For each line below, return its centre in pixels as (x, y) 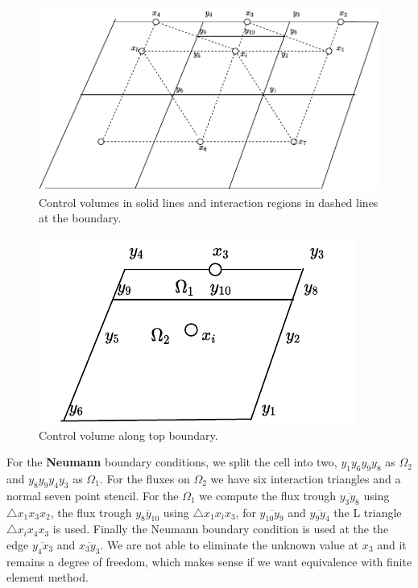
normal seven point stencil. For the (93, 495)
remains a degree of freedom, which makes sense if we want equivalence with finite (209, 561)
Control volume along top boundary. (128, 435)
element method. (48, 577)
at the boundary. (80, 218)
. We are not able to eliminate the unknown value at (230, 544)
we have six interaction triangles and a (306, 478)
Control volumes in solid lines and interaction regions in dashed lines (209, 202)
